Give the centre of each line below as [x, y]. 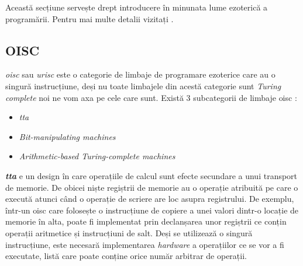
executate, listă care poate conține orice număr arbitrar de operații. [126, 256]
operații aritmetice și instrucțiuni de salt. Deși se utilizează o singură [129, 232]
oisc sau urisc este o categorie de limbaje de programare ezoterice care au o [140, 74]
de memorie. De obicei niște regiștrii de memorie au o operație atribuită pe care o [152, 187]
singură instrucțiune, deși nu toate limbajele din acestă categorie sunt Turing [143, 85]
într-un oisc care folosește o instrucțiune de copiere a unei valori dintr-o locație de [152, 210]
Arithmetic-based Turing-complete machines [97, 156]
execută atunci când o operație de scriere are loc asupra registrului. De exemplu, [150, 199]
